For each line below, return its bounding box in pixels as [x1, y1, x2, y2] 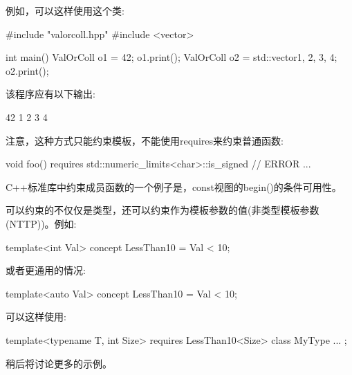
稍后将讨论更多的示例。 [6, 356, 112, 370]
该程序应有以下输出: [6, 86, 95, 101]
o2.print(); [6, 63, 49, 77]
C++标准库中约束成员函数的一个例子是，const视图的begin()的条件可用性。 [6, 179, 342, 194]
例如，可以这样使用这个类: [6, 3, 124, 17]
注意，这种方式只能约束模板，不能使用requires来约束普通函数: [6, 133, 284, 147]
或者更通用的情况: [6, 263, 86, 277]
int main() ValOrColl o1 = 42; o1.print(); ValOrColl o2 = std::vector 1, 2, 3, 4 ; [6, 50, 337, 64]
